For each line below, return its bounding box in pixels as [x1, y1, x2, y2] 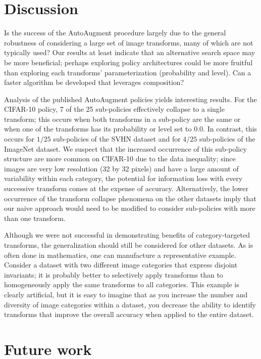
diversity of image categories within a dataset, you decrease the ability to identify [4, 299, 256, 309]
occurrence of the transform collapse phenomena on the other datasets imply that [4, 193, 256, 203]
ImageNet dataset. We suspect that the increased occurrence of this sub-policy [4, 143, 247, 154]
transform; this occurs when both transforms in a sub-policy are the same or [4, 113, 241, 124]
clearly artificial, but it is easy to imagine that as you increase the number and [4, 289, 248, 299]
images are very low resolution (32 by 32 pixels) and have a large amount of [4, 163, 239, 173]
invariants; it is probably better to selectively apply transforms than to [4, 269, 223, 280]
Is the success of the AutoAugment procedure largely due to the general [4, 27, 226, 38]
